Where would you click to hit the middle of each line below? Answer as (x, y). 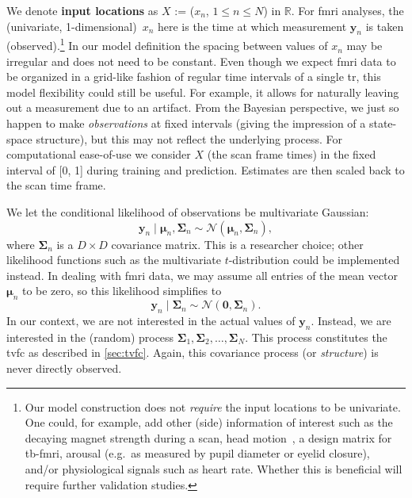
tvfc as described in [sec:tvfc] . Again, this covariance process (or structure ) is (193, 352)
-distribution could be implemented (314, 260)
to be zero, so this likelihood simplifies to (122, 291)
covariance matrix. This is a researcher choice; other (237, 244)
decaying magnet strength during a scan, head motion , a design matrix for (208, 437)
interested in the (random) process (90, 337)
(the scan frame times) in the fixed (292, 154)
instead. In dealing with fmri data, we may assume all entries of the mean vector (202, 275)
